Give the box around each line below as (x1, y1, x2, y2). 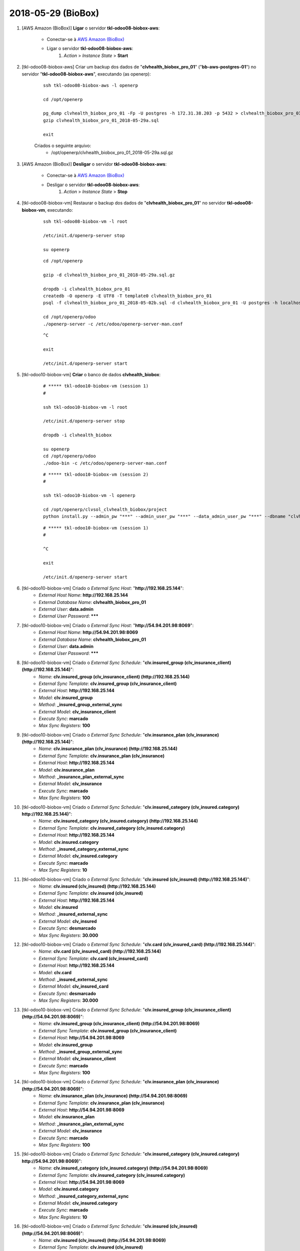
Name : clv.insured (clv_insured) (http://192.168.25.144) (38, 883, 156, 889)
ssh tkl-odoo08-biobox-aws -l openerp (43, 83, 138, 88)
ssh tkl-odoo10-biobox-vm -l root (43, 404, 127, 410)
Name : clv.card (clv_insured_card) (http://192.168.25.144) (38, 948, 161, 954)
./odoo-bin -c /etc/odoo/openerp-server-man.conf (43, 460, 167, 466)
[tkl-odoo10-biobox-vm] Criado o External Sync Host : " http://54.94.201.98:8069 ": (21, 622, 194, 628)
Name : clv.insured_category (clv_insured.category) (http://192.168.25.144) (38, 818, 198, 824)
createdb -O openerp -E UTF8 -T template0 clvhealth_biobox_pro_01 (43, 293, 212, 299)
